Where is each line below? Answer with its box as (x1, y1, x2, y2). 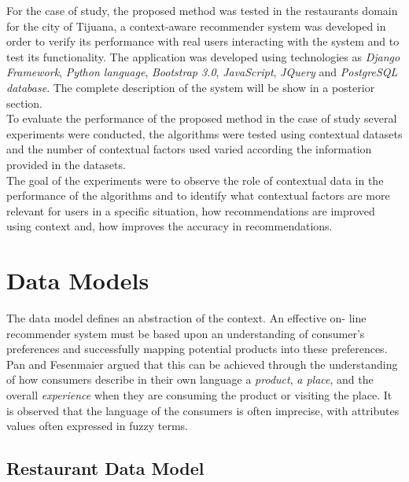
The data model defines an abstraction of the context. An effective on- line (6, 310, 367, 326)
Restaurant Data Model (6, 456, 204, 480)
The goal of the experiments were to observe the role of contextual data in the (6, 171, 384, 188)
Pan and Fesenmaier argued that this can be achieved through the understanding (6, 355, 398, 372)
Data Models (6, 264, 149, 296)
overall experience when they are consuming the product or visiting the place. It (6, 387, 392, 403)
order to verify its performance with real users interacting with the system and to (6, 33, 400, 50)
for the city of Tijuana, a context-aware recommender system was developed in (6, 17, 386, 34)
